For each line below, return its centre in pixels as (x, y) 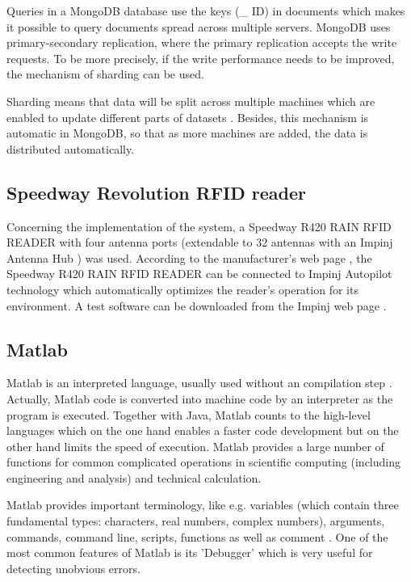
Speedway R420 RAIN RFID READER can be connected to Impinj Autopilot (199, 274)
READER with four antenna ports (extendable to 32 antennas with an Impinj (200, 242)
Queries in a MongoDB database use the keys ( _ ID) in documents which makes (206, 11)
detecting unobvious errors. (73, 568)
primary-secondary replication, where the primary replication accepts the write (202, 42)
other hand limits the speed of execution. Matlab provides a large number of (195, 446)
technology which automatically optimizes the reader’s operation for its (182, 289)
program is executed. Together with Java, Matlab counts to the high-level (189, 414)
